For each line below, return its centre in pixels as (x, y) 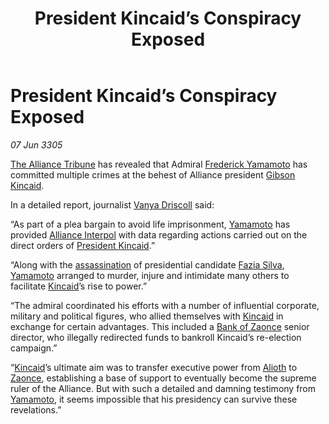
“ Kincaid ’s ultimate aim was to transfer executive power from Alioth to (154, 367)
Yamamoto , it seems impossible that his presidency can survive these (154, 399)
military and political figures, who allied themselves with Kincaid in (147, 316)
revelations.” (36, 409)
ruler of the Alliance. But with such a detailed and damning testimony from (163, 388)
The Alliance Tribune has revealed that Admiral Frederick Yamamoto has (159, 164)
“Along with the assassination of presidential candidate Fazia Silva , (147, 264)
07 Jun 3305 (36, 144)
